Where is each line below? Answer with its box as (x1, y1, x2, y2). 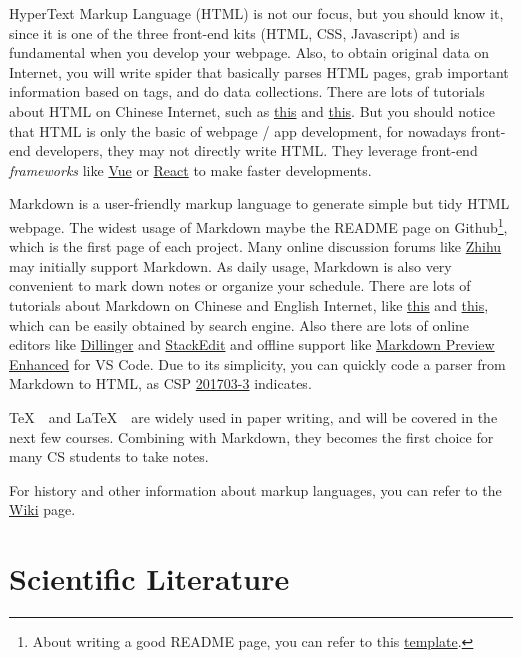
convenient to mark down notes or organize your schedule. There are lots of (9, 275, 471, 296)
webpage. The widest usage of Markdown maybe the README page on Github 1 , (9, 213, 508, 237)
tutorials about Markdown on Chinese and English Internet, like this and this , (9, 294, 489, 315)
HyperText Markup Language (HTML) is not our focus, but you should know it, (9, 3, 504, 23)
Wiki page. (9, 499, 76, 520)
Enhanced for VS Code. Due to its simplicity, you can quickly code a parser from (9, 353, 506, 374)
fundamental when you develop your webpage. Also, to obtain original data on (9, 42, 490, 63)
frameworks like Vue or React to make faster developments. (9, 159, 372, 180)
